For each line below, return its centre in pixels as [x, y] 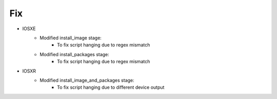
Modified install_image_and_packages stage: [87, 80]
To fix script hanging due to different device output [111, 87]
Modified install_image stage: [71, 38]
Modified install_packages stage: [75, 54]
